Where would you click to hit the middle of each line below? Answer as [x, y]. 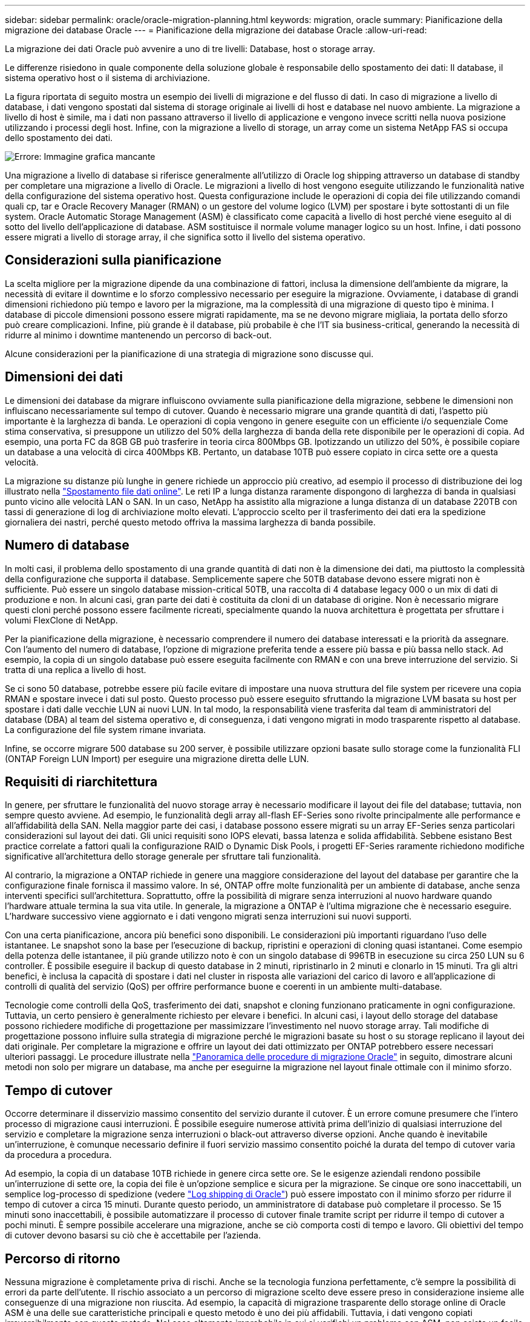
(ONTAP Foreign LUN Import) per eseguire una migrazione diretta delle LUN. [157, 758]
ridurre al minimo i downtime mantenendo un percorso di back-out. [138, 335]
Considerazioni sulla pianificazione [113, 260]
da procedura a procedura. [58, 1155]
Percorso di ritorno [63, 1258]
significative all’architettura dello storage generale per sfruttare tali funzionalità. [163, 857]
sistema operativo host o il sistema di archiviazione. [108, 78]
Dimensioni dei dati [64, 377]
